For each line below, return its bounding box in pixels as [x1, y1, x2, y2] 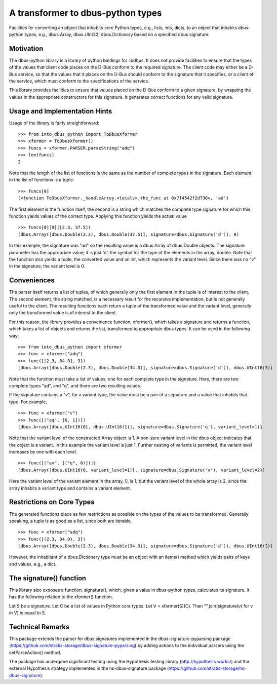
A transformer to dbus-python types [9, 7, 162, 18]
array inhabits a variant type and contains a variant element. [9, 485, 131, 491]
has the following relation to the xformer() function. [9, 594, 113, 600]
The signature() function [9, 574, 86, 582]
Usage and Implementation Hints [9, 107, 112, 115]
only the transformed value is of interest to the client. [9, 310, 117, 316]
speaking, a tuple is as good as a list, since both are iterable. [9, 518, 132, 524]
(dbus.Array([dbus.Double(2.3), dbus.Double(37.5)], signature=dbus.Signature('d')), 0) [18, 231, 239, 237]
